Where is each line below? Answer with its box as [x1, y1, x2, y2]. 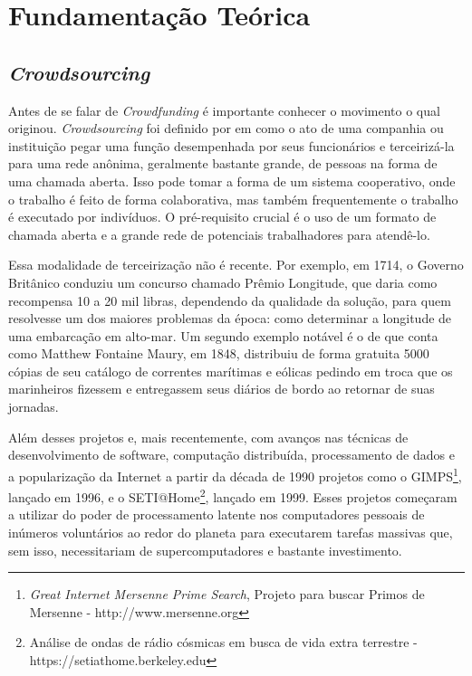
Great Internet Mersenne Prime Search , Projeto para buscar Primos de [29, 585, 425, 604]
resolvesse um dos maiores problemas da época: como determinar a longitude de [8, 309, 452, 328]
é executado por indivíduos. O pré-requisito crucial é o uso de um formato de [8, 207, 437, 226]
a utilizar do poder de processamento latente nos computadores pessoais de [8, 505, 425, 524]
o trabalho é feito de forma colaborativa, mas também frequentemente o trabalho [8, 189, 458, 208]
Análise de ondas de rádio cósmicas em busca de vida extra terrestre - [29, 633, 418, 652]
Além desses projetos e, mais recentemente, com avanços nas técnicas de [8, 427, 409, 446]
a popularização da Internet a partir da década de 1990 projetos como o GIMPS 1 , [8, 463, 462, 485]
